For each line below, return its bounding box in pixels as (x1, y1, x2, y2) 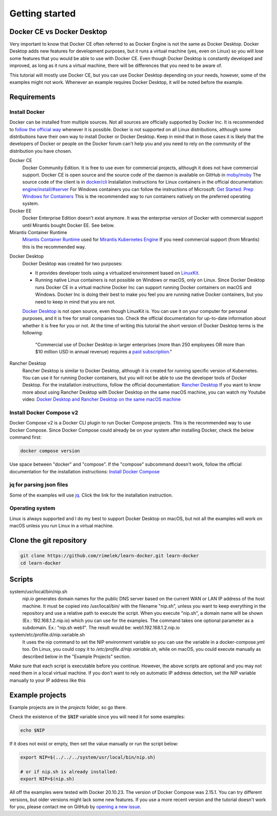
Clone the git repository (9, 536, 87, 545)
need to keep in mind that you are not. (35, 298, 115, 305)
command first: (9, 434, 42, 440)
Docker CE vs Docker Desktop (9, 27, 108, 36)
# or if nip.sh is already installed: (20, 769, 118, 774)
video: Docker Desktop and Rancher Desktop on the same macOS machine (22, 396, 181, 402)
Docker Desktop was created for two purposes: (22, 260, 123, 267)
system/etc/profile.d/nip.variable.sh (9, 632, 85, 638)
